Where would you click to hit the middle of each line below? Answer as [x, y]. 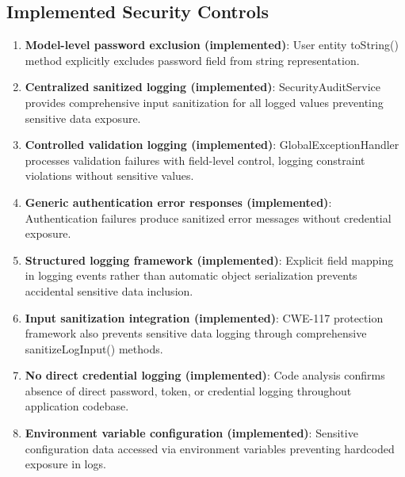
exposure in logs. [65, 464]
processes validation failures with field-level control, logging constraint [195, 160]
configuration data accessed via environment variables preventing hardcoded [210, 448]
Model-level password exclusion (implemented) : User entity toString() [212, 45]
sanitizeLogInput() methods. [94, 348]
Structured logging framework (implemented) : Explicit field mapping [209, 259]
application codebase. [77, 406]
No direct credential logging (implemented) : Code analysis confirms [205, 375]
